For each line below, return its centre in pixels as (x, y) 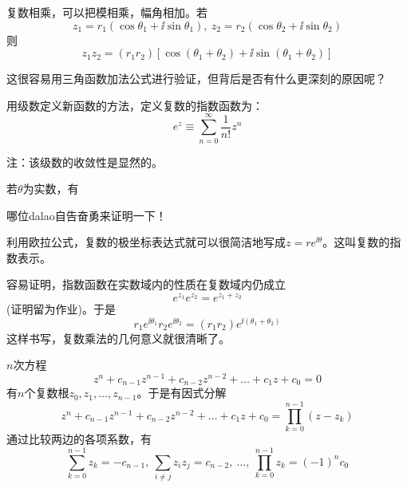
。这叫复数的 (356, 242)
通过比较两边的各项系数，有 (79, 439)
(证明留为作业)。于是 (61, 309)
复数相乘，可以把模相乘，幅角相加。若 (107, 12)
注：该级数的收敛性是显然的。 (85, 161)
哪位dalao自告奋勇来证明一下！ (87, 215)
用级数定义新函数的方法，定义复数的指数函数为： (135, 105)
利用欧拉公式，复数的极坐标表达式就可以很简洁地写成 (146, 242)
